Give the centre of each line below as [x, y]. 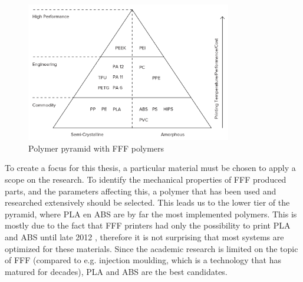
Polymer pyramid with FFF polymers [96, 148]
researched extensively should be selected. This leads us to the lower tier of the [147, 202]
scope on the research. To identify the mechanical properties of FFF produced [146, 179]
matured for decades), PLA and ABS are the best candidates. [116, 271]
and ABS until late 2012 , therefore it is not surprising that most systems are [144, 236]
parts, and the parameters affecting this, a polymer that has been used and [141, 191]
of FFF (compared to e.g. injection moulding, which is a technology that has [143, 260]
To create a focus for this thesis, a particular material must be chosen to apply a [150, 168]
